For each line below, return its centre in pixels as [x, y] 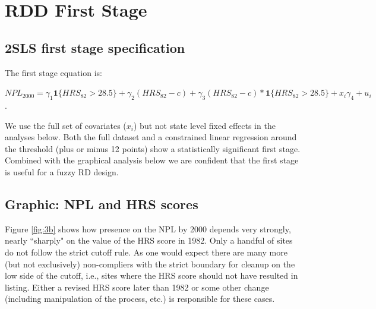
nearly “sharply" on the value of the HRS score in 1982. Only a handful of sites [149, 240]
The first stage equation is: [53, 72]
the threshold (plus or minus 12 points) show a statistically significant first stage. [153, 148]
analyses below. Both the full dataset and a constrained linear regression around [151, 137]
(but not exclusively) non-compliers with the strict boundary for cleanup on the [150, 264]
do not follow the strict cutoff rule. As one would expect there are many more [146, 252]
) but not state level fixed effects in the [204, 125]
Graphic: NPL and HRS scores [102, 204]
